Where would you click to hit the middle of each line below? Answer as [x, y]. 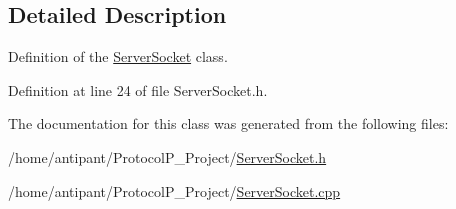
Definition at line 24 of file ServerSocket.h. [138, 89]
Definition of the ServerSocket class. [118, 56]
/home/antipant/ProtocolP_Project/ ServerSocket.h [167, 156]
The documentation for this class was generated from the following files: [228, 123]
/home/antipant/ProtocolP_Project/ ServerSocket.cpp [174, 190]
